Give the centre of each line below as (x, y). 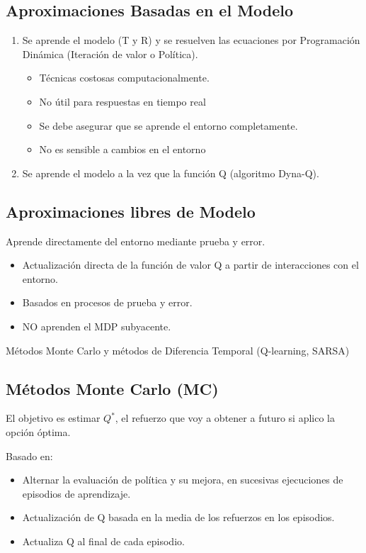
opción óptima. (38, 431)
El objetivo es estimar (53, 418)
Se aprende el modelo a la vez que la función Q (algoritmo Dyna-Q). (171, 173)
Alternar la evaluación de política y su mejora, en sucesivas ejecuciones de (183, 480)
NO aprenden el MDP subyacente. (97, 326)
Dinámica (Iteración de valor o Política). (110, 54)
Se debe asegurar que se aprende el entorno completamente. (168, 125)
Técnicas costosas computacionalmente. (124, 78)
